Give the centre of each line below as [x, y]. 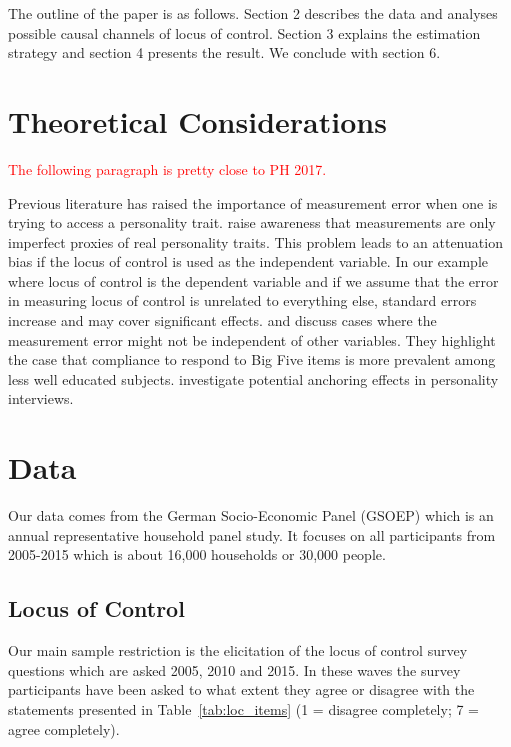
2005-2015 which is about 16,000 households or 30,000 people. [197, 554]
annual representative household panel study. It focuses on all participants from [252, 534]
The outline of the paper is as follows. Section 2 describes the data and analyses [253, 13]
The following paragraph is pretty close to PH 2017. [167, 168]
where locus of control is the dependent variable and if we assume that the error [253, 280]
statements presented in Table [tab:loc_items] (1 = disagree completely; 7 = [243, 708]
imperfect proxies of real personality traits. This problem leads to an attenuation [255, 241]
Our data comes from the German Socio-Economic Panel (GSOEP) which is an [251, 515]
